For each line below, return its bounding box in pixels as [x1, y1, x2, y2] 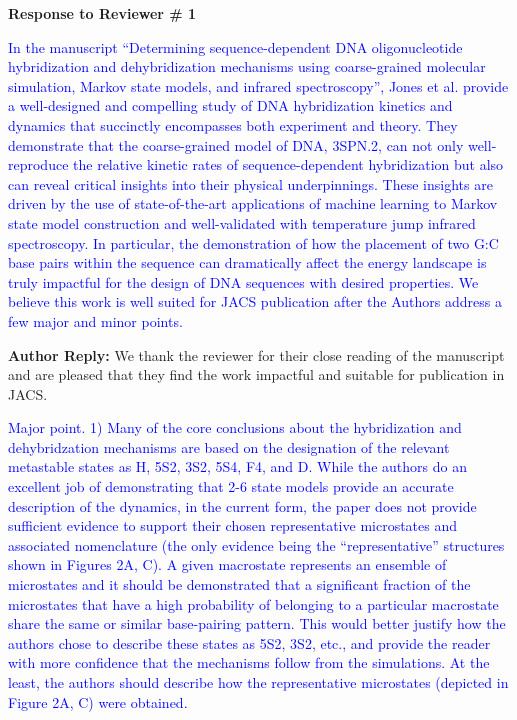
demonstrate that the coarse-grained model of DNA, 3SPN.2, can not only [8, 134, 464, 155]
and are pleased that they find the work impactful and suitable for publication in [8, 364, 505, 385]
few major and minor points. [8, 310, 183, 331]
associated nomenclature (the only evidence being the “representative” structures [8, 534, 505, 555]
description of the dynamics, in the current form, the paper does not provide [8, 495, 477, 516]
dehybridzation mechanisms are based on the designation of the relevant [8, 436, 450, 457]
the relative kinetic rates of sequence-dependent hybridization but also [73, 154, 504, 175]
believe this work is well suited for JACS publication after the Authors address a [8, 291, 502, 312]
